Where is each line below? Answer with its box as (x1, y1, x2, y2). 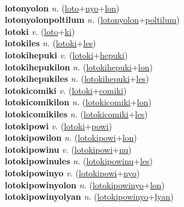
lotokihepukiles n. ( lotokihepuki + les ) (5, 72, 149, 85)
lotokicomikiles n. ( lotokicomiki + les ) (5, 107, 148, 120)
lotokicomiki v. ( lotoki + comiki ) (5, 84, 127, 96)
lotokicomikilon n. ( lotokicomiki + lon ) (5, 96, 152, 108)
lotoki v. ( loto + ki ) (5, 25, 75, 37)
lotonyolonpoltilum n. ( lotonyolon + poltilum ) (5, 13, 180, 26)
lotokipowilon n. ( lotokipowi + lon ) (5, 131, 137, 144)
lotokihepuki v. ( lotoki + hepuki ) (5, 48, 128, 61)
